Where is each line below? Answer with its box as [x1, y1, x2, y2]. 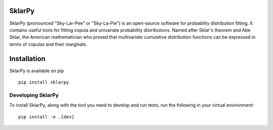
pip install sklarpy [18, 79, 69, 85]
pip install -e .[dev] [18, 114, 75, 119]
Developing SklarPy [9, 91, 59, 98]
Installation [9, 54, 45, 63]
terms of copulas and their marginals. [9, 41, 87, 47]
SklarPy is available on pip [9, 68, 64, 74]
